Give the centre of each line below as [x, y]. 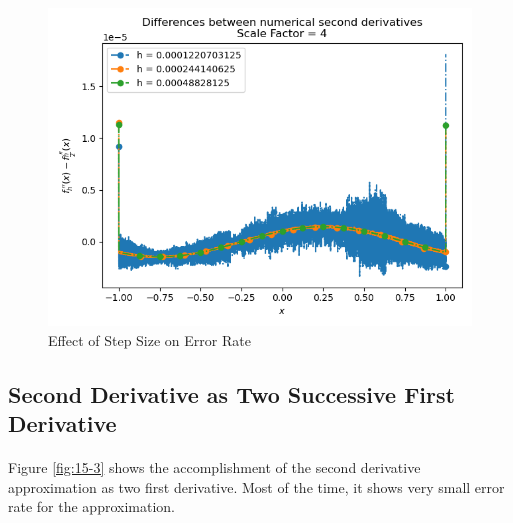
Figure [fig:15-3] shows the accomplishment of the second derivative [214, 466]
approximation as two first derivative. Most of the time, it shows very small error [256, 486]
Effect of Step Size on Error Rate [149, 339]
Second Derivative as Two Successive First [231, 393]
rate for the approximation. [91, 506]
